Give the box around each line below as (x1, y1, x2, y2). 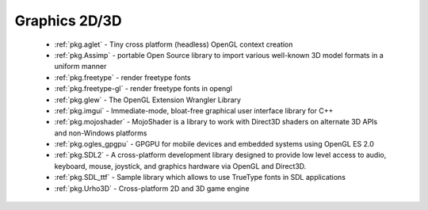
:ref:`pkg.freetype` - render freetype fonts (54, 72, 191, 82)
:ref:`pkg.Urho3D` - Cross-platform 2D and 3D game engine (54, 183, 250, 193)
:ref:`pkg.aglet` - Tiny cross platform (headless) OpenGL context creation (54, 40, 293, 49)
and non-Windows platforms (54, 128, 147, 138)
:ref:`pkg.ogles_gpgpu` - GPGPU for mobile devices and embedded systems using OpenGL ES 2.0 (54, 139, 374, 149)
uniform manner (54, 62, 107, 71)
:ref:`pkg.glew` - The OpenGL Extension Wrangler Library (54, 95, 242, 105)
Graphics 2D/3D (14, 12, 122, 29)
